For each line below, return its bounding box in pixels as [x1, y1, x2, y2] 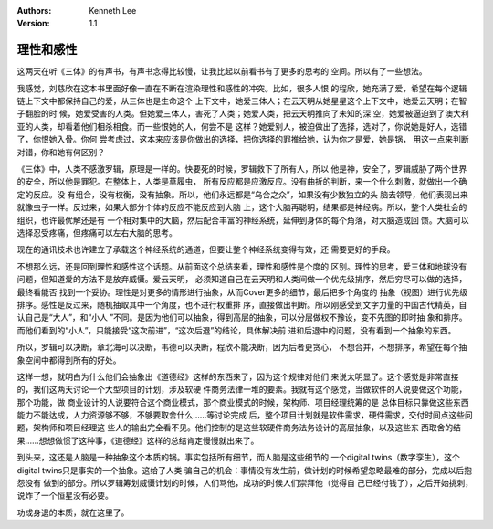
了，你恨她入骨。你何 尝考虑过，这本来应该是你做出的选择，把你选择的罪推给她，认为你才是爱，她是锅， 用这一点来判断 [16, 133, 469, 145]
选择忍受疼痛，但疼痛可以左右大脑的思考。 [16, 227, 177, 238]
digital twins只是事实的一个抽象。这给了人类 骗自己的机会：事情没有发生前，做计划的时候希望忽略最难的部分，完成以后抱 [16, 464, 473, 475]
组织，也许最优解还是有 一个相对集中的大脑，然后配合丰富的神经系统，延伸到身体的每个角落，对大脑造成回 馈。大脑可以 [16, 215, 469, 226]
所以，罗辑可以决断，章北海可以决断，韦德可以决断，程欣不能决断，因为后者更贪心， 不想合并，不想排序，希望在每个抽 [16, 342, 467, 353]
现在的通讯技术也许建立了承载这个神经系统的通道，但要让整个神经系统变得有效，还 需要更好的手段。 [16, 244, 395, 255]
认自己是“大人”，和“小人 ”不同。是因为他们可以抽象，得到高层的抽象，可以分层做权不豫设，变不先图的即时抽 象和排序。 [16, 312, 467, 323]
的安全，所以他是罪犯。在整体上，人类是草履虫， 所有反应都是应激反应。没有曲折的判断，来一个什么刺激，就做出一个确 [16, 176, 467, 187]
